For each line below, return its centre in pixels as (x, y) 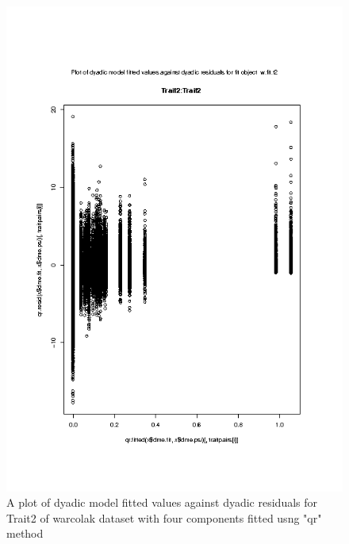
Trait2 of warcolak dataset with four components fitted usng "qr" (164, 517)
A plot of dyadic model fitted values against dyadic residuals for (162, 502)
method (25, 533)
